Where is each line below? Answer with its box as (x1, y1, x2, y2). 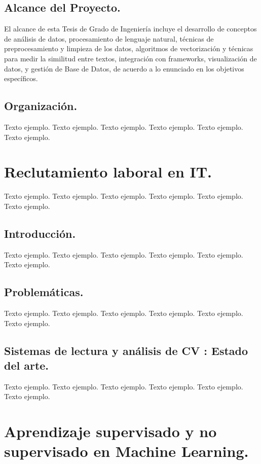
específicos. (4, 73, 38, 84)
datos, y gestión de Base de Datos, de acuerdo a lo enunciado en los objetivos (4, 63, 244, 74)
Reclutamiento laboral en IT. (4, 161, 212, 182)
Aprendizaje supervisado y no (4, 421, 217, 442)
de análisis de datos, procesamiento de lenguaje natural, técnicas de (4, 33, 214, 44)
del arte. (4, 358, 49, 373)
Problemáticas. (4, 284, 84, 300)
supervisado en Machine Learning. (4, 441, 249, 461)
